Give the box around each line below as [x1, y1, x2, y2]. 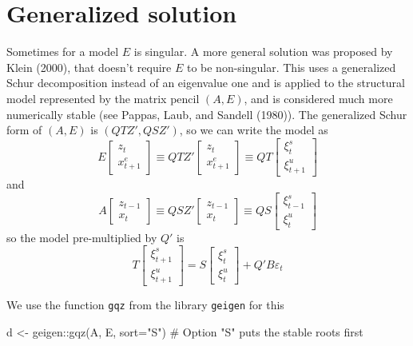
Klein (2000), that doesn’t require [6, 58, 172, 75]
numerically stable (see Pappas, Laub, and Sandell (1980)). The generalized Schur [6, 105, 407, 122]
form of [6, 121, 42, 138]
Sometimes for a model [6, 43, 119, 60]
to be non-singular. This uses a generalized [186, 58, 396, 75]
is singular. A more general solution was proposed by [133, 43, 393, 60]
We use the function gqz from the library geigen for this [6, 296, 284, 312]
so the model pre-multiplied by [6, 229, 157, 245]
